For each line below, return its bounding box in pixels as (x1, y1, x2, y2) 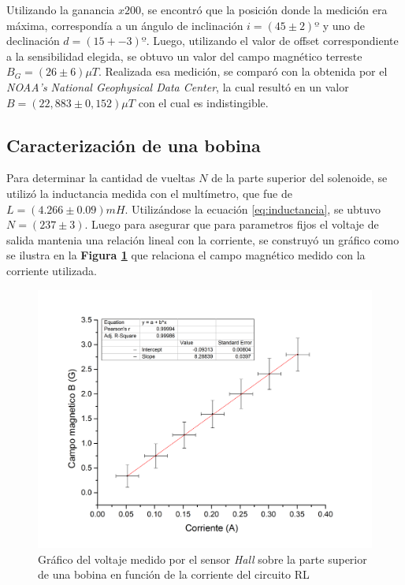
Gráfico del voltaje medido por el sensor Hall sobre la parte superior (38, 550, 367, 567)
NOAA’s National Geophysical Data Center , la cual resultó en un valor (6, 78, 349, 95)
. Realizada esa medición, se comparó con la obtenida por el (98, 63, 388, 80)
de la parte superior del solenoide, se (211, 170, 388, 186)
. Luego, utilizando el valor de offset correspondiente (146, 32, 399, 49)
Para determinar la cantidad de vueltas (6, 170, 195, 186)
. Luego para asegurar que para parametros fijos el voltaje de (84, 216, 379, 233)
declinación (6, 32, 60, 49)
